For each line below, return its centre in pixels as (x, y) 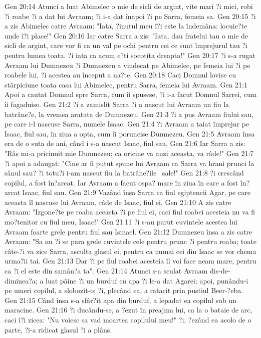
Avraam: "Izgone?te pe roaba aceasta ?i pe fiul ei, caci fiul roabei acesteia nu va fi (130, 212)
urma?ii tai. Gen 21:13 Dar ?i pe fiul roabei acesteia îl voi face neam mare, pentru (130, 261)
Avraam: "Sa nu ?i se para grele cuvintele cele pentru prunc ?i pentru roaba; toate (130, 241)
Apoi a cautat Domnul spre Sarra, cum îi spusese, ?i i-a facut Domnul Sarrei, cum (131, 94)
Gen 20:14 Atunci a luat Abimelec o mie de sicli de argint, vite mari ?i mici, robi (129, 6)
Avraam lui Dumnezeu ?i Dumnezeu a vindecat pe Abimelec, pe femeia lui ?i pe (127, 65)
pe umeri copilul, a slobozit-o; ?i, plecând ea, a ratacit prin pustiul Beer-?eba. (124, 290)
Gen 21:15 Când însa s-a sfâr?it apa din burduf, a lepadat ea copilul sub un (120, 300)
